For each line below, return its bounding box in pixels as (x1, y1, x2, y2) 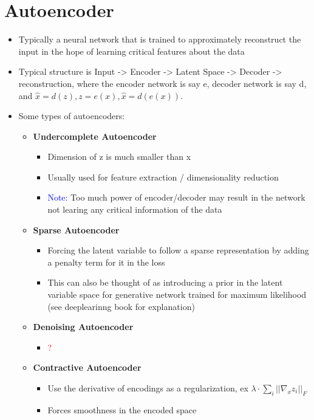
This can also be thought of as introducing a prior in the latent (47, 276, 283, 289)
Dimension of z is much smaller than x (47, 150, 191, 163)
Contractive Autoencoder (33, 361, 142, 374)
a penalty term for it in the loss (47, 255, 165, 268)
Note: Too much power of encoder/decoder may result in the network (47, 191, 305, 204)
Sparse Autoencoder (33, 223, 120, 236)
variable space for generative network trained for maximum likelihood (47, 288, 307, 301)
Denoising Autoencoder (33, 320, 134, 333)
